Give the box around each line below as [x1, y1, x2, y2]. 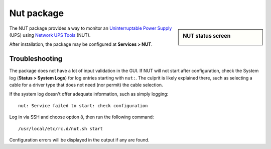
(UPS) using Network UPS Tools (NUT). [9, 32, 91, 38]
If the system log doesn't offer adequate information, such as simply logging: [9, 91, 169, 97]
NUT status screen [183, 32, 231, 39]
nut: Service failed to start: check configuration [18, 103, 148, 108]
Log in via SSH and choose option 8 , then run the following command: [9, 114, 154, 120]
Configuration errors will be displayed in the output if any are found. [9, 136, 150, 143]
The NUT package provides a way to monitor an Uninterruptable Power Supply [9, 25, 172, 31]
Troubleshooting [9, 54, 63, 63]
